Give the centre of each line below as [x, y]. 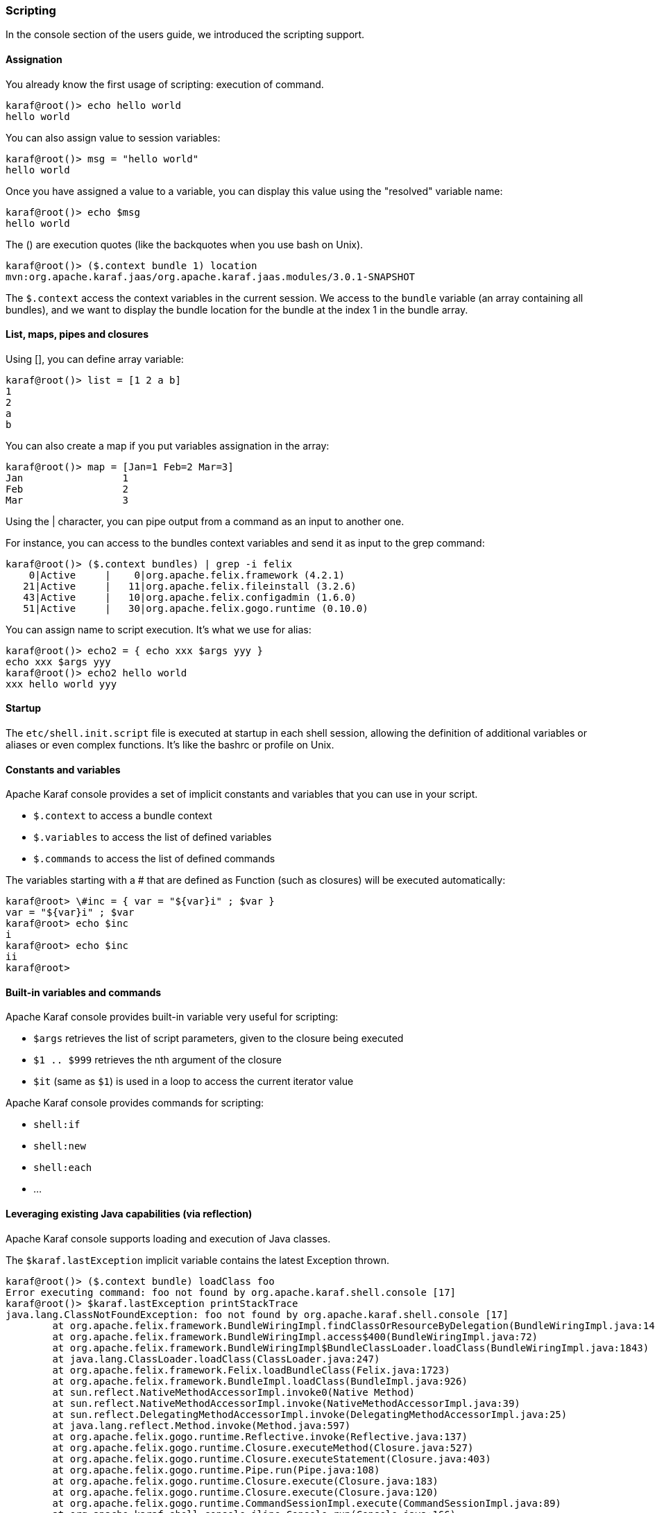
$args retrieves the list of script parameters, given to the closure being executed [219, 1038]
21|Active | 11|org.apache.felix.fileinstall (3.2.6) [190, 586]
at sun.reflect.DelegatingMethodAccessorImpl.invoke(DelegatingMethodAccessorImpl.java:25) [310, 1414]
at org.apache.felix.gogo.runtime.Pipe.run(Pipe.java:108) [216, 1470]
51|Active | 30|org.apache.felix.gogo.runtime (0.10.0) [196, 608]
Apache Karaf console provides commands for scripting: [135, 1103]
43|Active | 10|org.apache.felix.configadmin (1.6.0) [190, 597]
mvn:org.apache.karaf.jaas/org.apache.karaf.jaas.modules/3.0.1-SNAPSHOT [211, 276]
